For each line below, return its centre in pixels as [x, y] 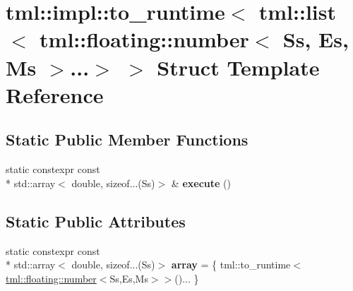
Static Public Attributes [96, 221]
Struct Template [238, 67]
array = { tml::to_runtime [231, 265]
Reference [55, 94]
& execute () [201, 183]
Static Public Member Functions [127, 139]
